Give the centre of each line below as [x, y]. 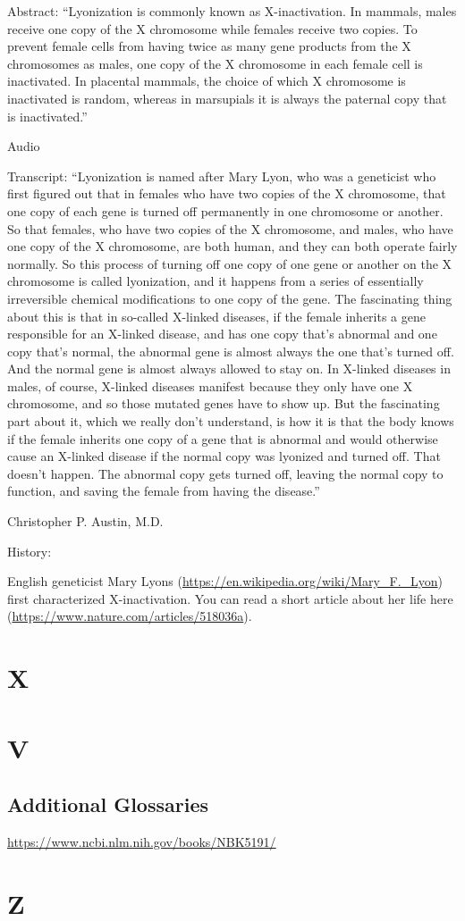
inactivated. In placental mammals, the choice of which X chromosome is [207, 81]
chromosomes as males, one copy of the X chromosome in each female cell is [215, 63]
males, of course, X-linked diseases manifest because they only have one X [210, 385]
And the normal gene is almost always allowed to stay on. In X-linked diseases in [229, 368]
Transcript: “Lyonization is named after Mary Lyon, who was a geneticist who [222, 176]
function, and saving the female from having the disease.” [164, 491]
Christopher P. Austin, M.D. [85, 521]
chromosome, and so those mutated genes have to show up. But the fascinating [224, 403]
